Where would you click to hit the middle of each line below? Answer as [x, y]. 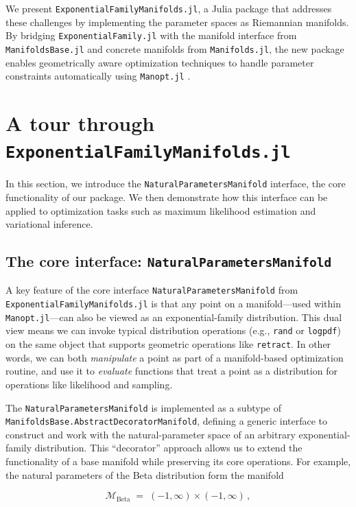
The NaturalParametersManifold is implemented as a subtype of [144, 407]
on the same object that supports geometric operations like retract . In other [168, 344]
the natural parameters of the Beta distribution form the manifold [145, 474]
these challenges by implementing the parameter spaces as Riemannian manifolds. [177, 22]
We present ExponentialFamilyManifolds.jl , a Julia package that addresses [169, 8]
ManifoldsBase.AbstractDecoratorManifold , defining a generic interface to [167, 421]
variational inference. [49, 224]
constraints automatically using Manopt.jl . [98, 76]
